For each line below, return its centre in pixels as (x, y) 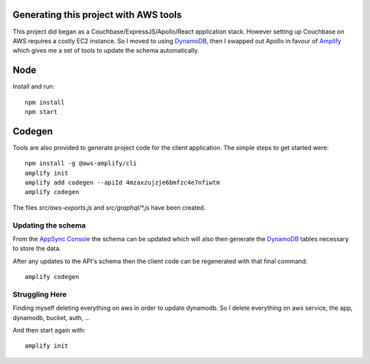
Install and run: (34, 86)
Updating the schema (49, 225)
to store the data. (37, 248)
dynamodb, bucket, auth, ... (51, 317)
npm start (41, 112)
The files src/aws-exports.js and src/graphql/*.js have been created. (109, 207)
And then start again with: (49, 330)
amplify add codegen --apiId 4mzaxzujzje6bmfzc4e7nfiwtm (123, 183)
